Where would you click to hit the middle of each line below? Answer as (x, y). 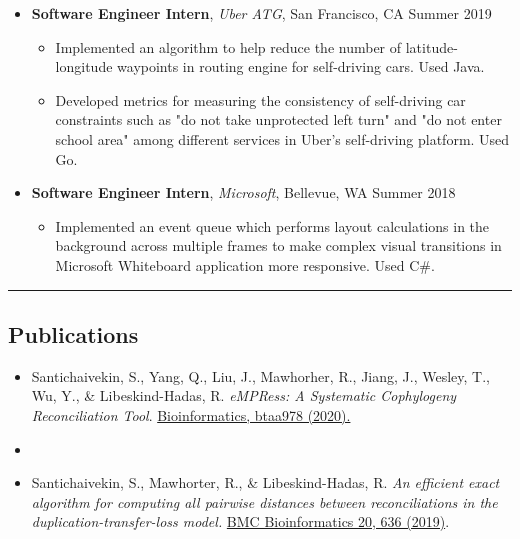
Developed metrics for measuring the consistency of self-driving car (260, 99)
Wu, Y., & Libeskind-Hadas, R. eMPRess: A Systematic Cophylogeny (244, 395)
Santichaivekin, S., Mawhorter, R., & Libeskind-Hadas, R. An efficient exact (265, 482)
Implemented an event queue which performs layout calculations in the (272, 225)
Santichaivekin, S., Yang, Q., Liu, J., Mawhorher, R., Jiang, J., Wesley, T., (260, 375)
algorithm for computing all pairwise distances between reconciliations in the (264, 501)
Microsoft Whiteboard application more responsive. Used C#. (245, 264)
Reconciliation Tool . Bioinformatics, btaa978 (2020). (191, 414)
